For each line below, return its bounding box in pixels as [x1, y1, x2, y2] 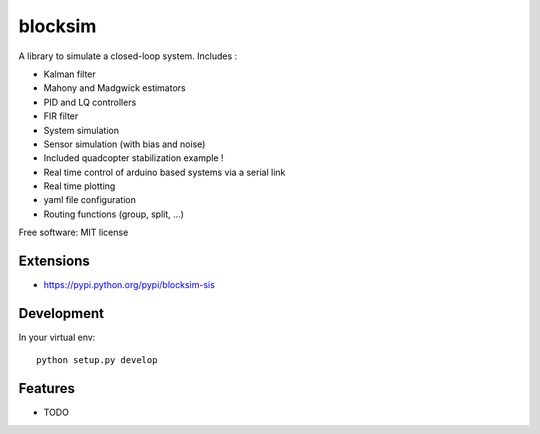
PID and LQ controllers [43, 96, 137, 108]
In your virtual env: [18, 331, 96, 344]
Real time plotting [43, 180, 116, 192]
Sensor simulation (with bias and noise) [43, 138, 206, 150]
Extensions [18, 253, 90, 270]
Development [18, 305, 105, 322]
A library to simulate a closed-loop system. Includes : [18, 50, 238, 62]
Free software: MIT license [18, 226, 129, 239]
